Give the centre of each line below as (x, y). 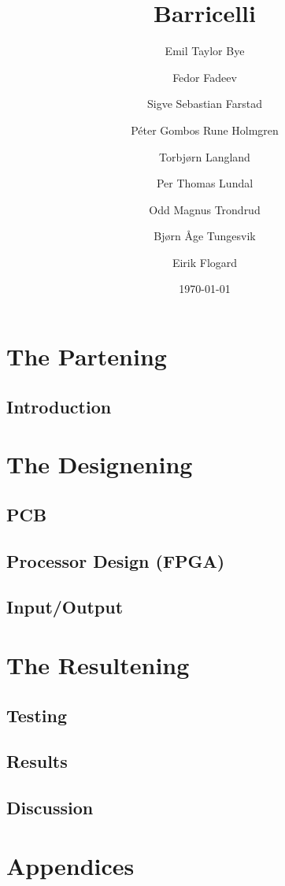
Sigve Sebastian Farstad (205, 104)
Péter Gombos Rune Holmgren (205, 130)
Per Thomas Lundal (205, 183)
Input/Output (65, 607)
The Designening (100, 464)
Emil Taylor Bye (205, 51)
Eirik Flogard (205, 262)
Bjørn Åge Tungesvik (205, 236)
